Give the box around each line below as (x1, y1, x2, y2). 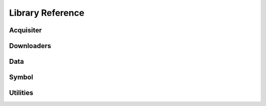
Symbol (9, 73, 33, 81)
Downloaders (9, 42, 51, 50)
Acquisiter (9, 26, 42, 34)
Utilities (9, 89, 33, 97)
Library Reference (9, 7, 85, 18)
